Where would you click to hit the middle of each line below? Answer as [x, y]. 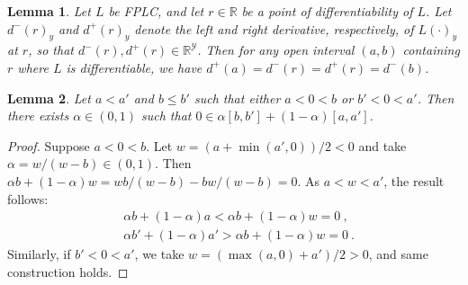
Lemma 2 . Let [49, 98]
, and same [398, 254]
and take [382, 145]
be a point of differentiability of [327, 11]
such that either [237, 98]
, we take [159, 254]
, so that [51, 50]
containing [431, 50]
